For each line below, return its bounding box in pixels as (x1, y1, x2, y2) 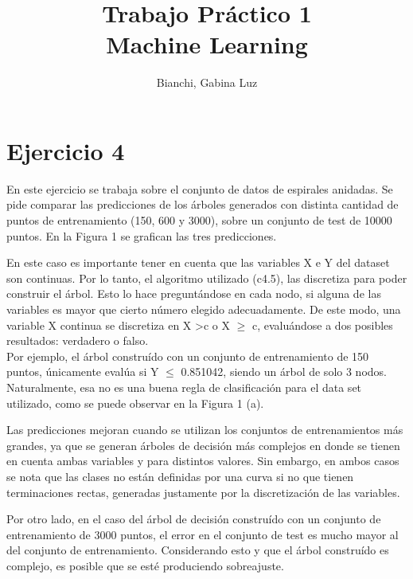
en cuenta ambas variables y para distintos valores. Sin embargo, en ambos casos (6, 452, 399, 469)
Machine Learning (106, 28, 308, 61)
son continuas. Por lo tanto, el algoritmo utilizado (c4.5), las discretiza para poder (6, 269, 407, 286)
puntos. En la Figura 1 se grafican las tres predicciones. (6, 227, 277, 244)
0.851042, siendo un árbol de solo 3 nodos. (181, 363, 387, 380)
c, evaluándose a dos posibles (251, 316, 393, 333)
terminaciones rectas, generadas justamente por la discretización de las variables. (6, 483, 400, 500)
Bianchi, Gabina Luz (156, 74, 258, 91)
